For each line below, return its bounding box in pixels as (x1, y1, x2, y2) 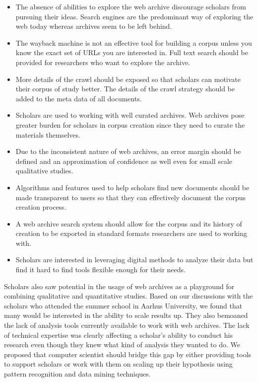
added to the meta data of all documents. (15, 93, 142, 103)
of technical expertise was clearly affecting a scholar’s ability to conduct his (4, 329, 233, 340)
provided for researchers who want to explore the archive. (15, 57, 190, 67)
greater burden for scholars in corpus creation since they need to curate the (15, 119, 245, 130)
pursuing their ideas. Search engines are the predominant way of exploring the (15, 11, 254, 21)
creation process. (15, 202, 66, 212)
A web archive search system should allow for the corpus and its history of (15, 218, 242, 229)
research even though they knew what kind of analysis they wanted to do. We (4, 339, 240, 350)
